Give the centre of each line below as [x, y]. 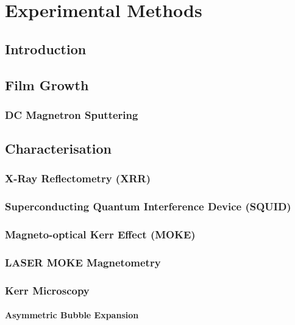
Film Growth [47, 84]
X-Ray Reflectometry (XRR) [78, 178]
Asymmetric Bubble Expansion [72, 315]
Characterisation [58, 148]
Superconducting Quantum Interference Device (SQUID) [148, 206]
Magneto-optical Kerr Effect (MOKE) [100, 234]
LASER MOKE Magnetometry [83, 262]
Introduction [46, 48]
